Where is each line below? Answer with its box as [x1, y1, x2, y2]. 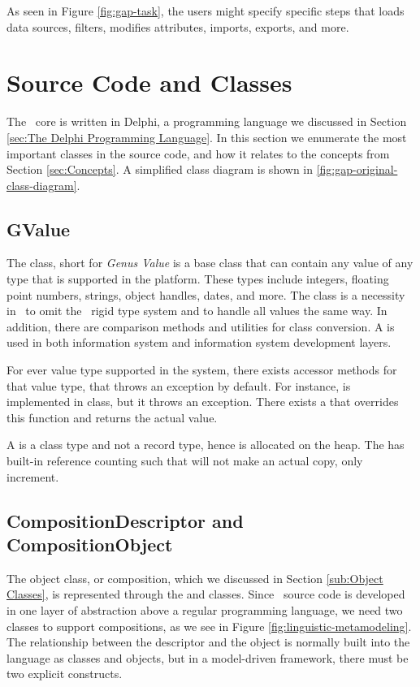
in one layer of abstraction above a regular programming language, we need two [6, 601, 403, 618]
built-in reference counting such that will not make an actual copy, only [6, 452, 363, 469]
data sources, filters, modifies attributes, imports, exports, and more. [6, 18, 349, 35]
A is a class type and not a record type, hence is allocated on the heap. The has [6, 436, 405, 453]
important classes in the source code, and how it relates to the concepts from [6, 145, 390, 162]
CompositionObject [6, 531, 173, 556]
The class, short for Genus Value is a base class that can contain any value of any [6, 254, 414, 271]
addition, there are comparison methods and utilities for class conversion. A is [6, 318, 395, 335]
